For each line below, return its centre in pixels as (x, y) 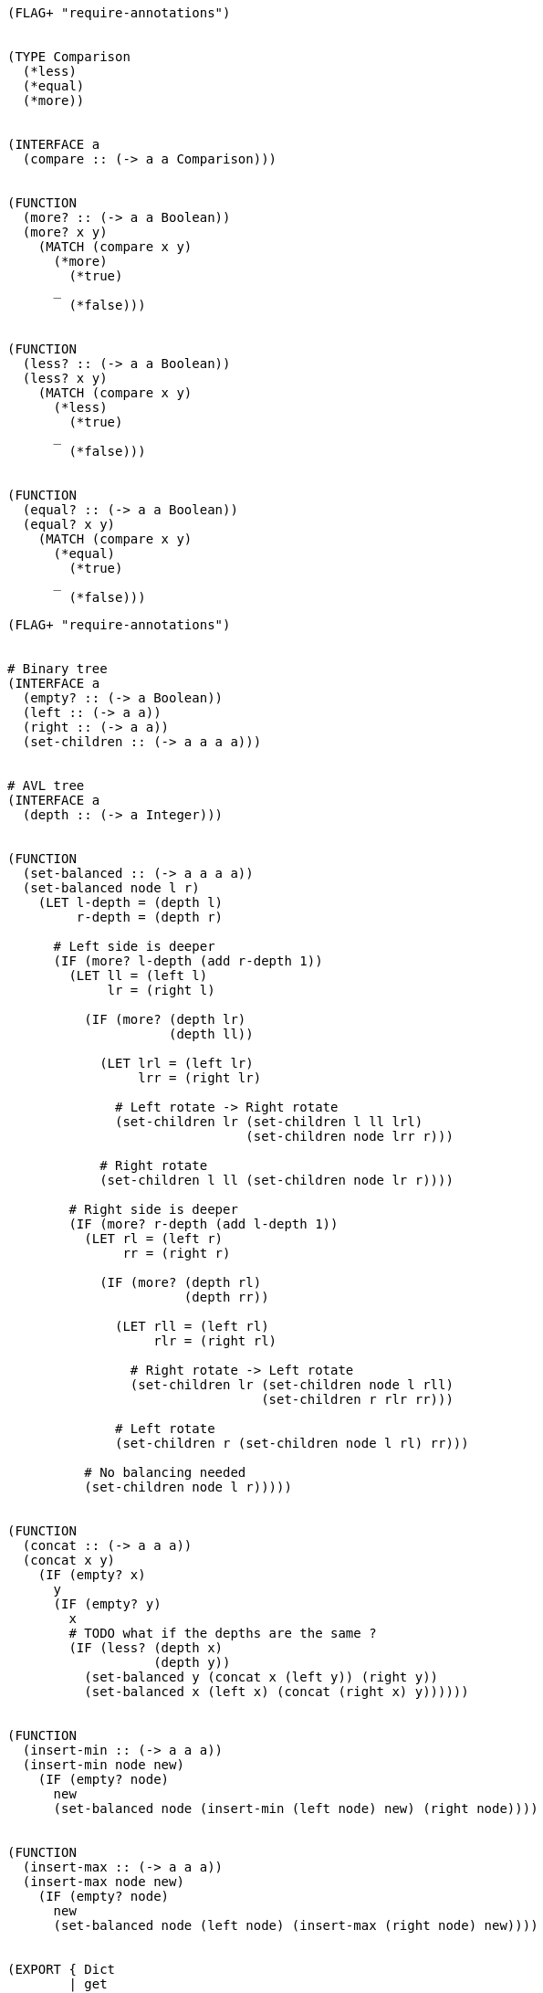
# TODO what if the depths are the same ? (223, 1633)
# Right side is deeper (153, 1209)
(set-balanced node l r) (111, 888)
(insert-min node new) (103, 1765)
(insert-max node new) (103, 1882)
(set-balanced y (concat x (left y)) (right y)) (261, 1677)
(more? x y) (65, 232)
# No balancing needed (165, 1472)
